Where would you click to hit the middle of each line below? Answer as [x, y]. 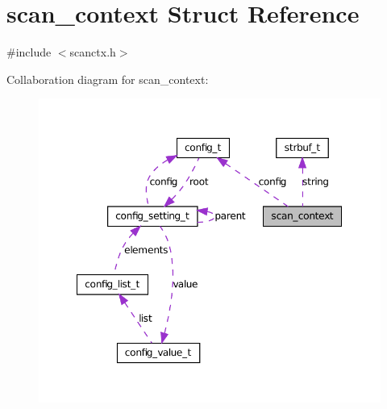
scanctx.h [93, 52]
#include [29, 52]
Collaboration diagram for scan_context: [108, 79]
